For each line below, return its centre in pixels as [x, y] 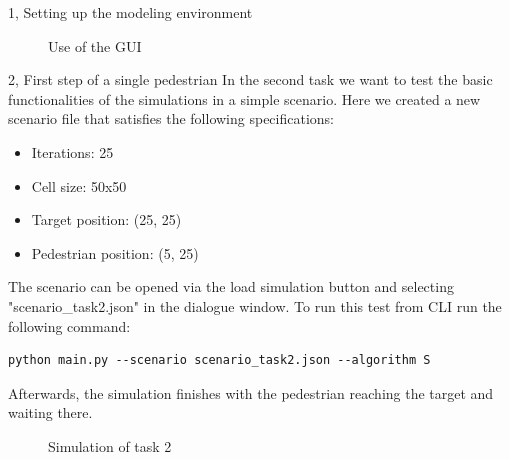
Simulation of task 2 [110, 445]
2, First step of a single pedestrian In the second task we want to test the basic [250, 79]
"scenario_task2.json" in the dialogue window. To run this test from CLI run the [255, 305]
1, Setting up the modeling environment [130, 12]
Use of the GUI [95, 45]
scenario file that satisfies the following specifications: [171, 118]
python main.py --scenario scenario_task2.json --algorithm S [219, 360]
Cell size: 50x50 [79, 185]
